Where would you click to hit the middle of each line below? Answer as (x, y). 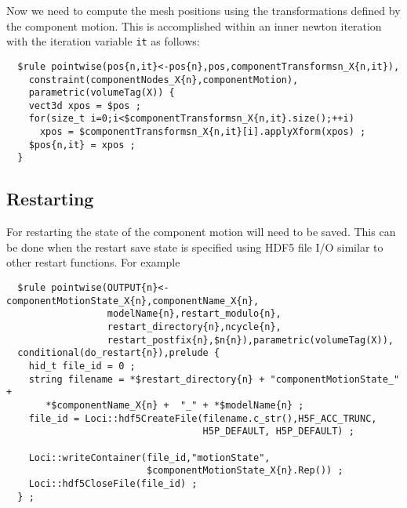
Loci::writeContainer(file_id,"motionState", (149, 457)
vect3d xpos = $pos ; (85, 105)
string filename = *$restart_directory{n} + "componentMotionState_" (214, 379)
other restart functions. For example (93, 262)
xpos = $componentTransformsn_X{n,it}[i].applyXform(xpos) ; (203, 132)
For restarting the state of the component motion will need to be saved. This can (201, 232)
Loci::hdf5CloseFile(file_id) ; (113, 483)
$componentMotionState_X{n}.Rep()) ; (245, 471)
